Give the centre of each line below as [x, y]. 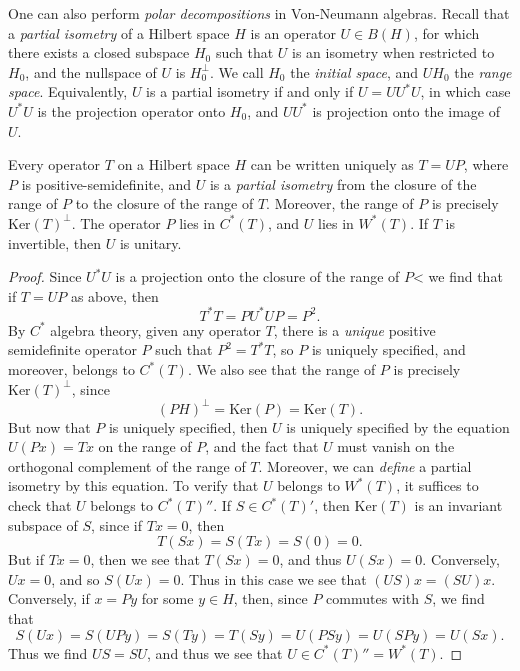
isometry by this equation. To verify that [133, 485]
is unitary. [150, 242]
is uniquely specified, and [388, 349]
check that [40, 505]
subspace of [43, 524]
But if [26, 559]
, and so [75, 578]
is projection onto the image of [406, 110]
